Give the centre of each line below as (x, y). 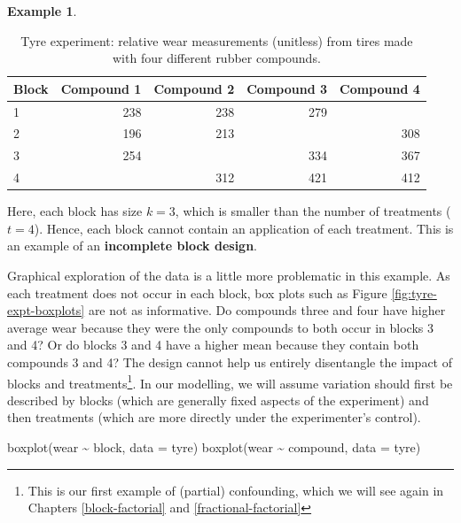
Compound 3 (287, 88)
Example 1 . (42, 11)
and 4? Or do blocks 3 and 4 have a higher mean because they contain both (213, 345)
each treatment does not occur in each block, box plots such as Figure (197, 292)
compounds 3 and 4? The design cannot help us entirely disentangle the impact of (230, 362)
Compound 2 (194, 88)
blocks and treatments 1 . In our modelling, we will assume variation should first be (230, 381)
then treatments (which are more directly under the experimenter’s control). (214, 417)
